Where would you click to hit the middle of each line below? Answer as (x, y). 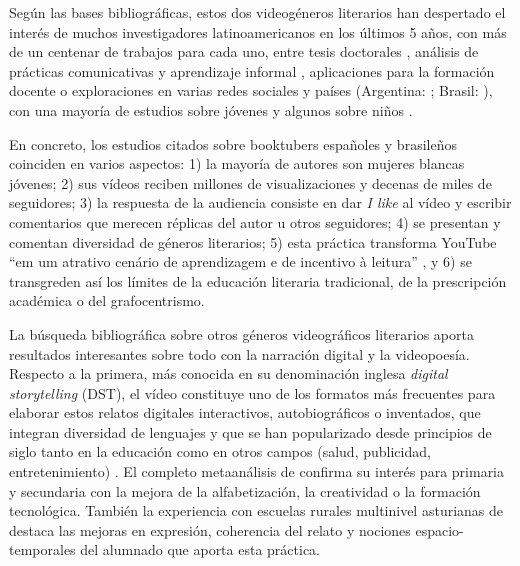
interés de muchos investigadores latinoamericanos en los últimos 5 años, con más (258, 31)
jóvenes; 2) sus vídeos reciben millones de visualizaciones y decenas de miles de (250, 182)
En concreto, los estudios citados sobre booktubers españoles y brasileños (233, 143)
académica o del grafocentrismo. (107, 300)
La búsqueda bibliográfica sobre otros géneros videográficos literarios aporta (241, 333)
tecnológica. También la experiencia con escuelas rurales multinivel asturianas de (256, 510)
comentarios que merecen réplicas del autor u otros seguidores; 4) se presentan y (255, 221)
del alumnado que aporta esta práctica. (200, 549)
